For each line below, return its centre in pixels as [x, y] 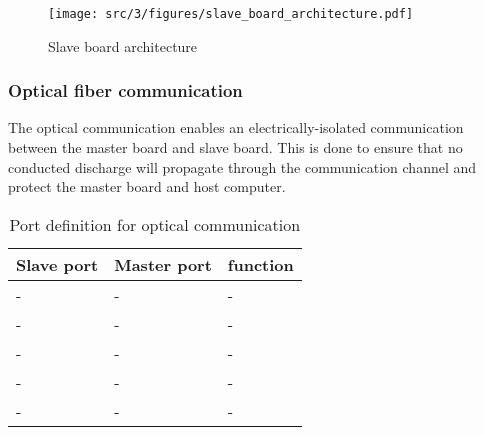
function [260, 264]
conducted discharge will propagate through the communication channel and [242, 166]
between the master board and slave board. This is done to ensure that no [235, 147]
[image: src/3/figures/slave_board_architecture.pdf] [231, 14]
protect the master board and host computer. [147, 186]
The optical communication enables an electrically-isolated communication [236, 127]
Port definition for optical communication [155, 224]
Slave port [57, 264]
